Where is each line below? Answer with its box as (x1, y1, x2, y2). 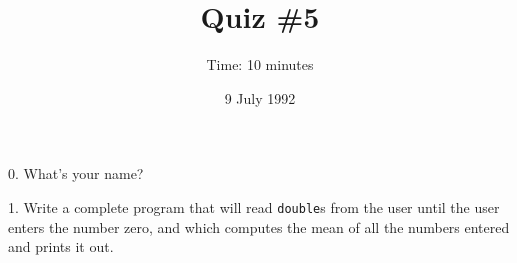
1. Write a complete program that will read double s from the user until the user (8, 196, 500, 217)
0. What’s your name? (8, 163, 144, 184)
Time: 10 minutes (206, 54, 314, 75)
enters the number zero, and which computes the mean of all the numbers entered (8, 216, 510, 237)
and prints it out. (8, 236, 114, 257)
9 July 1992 (224, 87, 296, 108)
